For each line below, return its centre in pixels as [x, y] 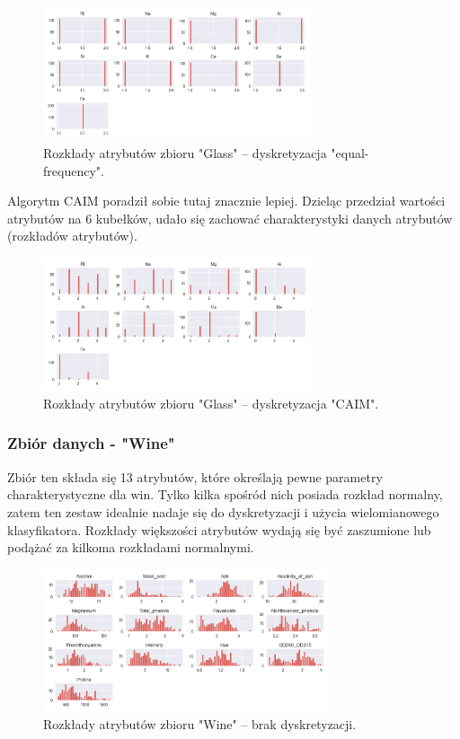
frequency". [74, 170]
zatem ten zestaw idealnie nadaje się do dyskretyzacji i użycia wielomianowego [223, 511]
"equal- [350, 152]
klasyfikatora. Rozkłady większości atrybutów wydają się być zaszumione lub [219, 529]
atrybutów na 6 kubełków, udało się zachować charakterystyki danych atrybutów [230, 218]
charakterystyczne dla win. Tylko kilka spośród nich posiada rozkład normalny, [225, 494]
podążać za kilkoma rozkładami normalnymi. [131, 547]
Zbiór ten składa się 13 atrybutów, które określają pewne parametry [195, 476]
